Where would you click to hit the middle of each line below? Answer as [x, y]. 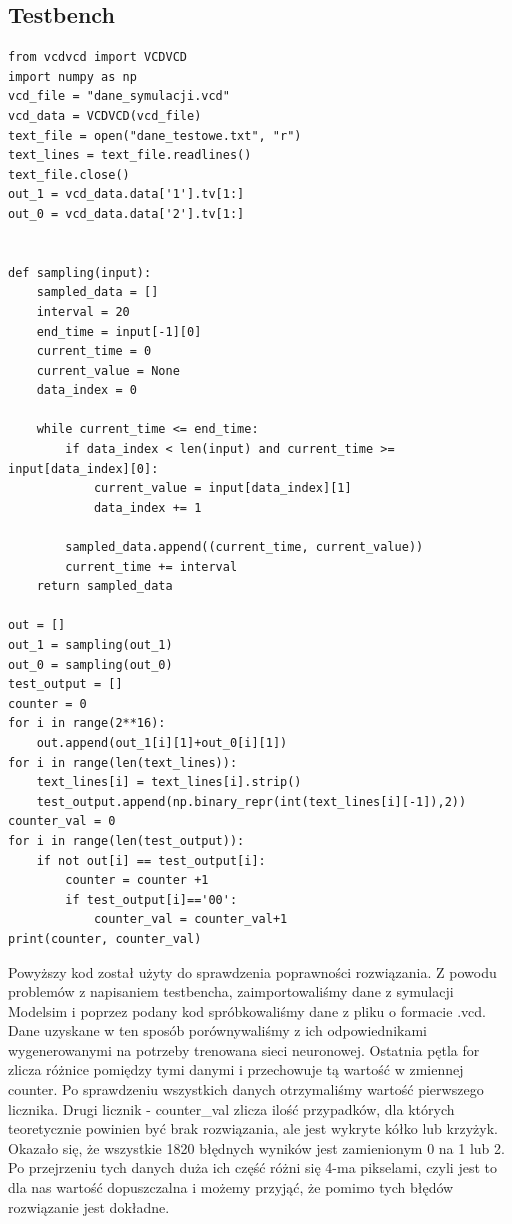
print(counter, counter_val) [105, 938]
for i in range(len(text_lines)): [123, 762]
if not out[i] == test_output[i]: [151, 860]
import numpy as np [72, 76]
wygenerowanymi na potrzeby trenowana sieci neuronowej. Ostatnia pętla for [244, 1049]
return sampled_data [104, 586]
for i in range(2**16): [87, 723]
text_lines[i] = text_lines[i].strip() [169, 782]
